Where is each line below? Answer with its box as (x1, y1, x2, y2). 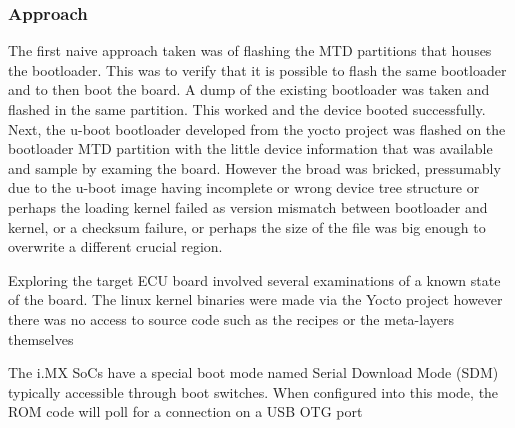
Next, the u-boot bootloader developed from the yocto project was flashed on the (8, 118, 506, 139)
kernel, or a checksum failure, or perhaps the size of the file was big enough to (8, 216, 486, 237)
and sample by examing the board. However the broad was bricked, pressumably (8, 157, 501, 178)
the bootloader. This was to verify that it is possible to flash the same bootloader (8, 59, 507, 80)
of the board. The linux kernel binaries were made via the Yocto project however (8, 289, 503, 310)
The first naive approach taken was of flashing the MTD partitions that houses (8, 40, 492, 61)
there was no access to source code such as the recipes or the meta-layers (8, 308, 454, 329)
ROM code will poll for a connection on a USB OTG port (8, 401, 363, 422)
